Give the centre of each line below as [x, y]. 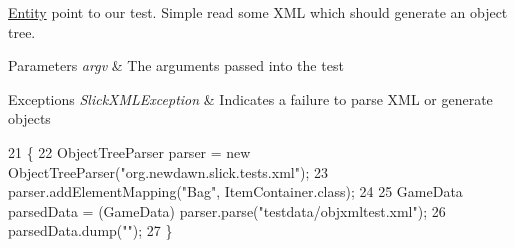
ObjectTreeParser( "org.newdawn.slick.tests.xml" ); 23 [168, 171]
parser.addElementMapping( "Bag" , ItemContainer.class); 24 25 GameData [235, 191]
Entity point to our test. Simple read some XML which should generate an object [258, 12]
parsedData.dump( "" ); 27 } [90, 230]
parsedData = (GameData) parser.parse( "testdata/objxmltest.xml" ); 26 [227, 210]
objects [29, 118]
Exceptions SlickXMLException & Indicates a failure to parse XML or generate [250, 98]
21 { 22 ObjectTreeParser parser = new [129, 151]
